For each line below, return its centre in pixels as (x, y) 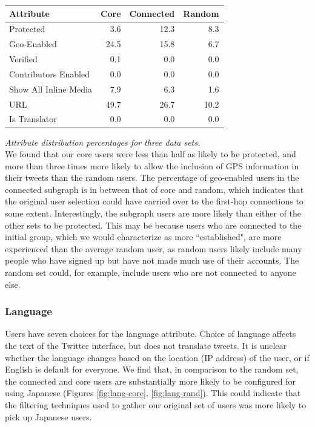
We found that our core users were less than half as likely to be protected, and (151, 154)
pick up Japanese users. (48, 416)
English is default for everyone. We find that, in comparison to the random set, (152, 369)
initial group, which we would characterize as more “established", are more (143, 237)
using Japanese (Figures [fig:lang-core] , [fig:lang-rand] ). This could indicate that (153, 393)
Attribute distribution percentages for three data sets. (103, 142)
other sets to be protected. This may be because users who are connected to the (153, 225)
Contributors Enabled (49, 73)
